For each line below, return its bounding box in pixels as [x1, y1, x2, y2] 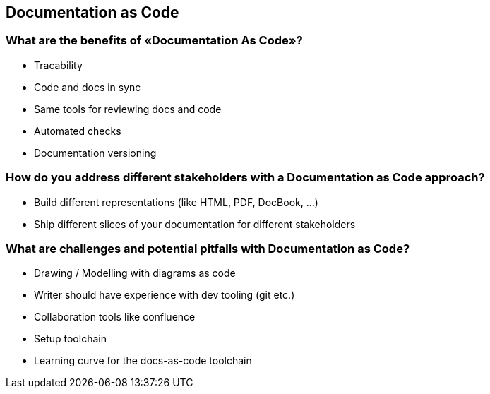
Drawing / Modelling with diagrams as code [34, 267, 236, 280]
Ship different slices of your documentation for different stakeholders [34, 217, 356, 230]
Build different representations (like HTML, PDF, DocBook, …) [34, 196, 318, 208]
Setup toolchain [34, 333, 107, 345]
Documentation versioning [34, 146, 157, 159]
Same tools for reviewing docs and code [34, 102, 222, 115]
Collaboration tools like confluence [34, 311, 196, 323]
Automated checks [34, 124, 121, 137]
